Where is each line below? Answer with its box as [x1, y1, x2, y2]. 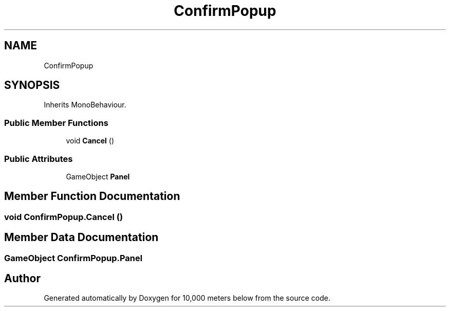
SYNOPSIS [4, 79, 60, 92]
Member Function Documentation [4, 190, 180, 203]
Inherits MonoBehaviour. [44, 100, 126, 109]
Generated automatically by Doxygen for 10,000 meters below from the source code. [44, 294, 330, 303]
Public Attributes [4, 153, 73, 164]
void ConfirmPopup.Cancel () [4, 211, 123, 222]
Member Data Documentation [4, 231, 159, 244]
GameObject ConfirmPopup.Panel [4, 252, 143, 263]
